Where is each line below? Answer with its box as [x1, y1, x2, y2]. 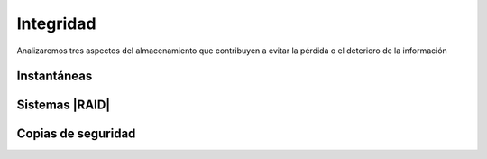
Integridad [16, 14, 96, 33]
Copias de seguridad [16, 126, 136, 142]
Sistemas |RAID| [16, 98, 111, 113]
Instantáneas [16, 69, 93, 84]
